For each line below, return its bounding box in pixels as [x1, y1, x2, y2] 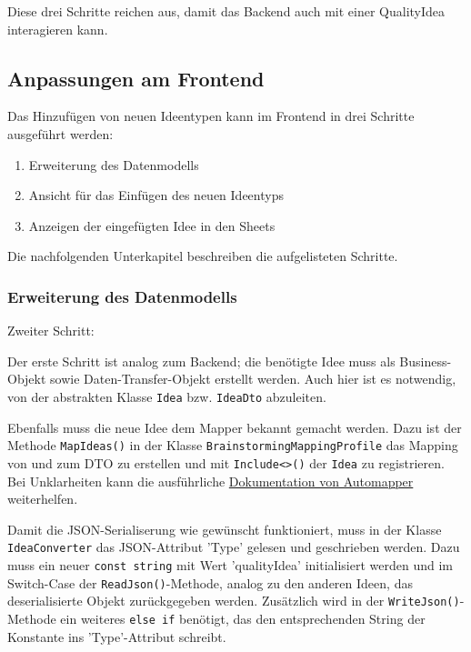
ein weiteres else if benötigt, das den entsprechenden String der [60, 608, 426, 627]
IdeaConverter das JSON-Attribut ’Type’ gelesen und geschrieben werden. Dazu [7, 537, 460, 557]
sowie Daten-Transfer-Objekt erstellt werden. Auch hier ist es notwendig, [50, 369, 456, 388]
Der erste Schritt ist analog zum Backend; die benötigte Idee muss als [7, 351, 396, 370]
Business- [399, 351, 452, 370]
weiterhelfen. [7, 489, 78, 508]
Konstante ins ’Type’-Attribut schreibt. [7, 627, 226, 646]
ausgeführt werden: [7, 124, 114, 143]
